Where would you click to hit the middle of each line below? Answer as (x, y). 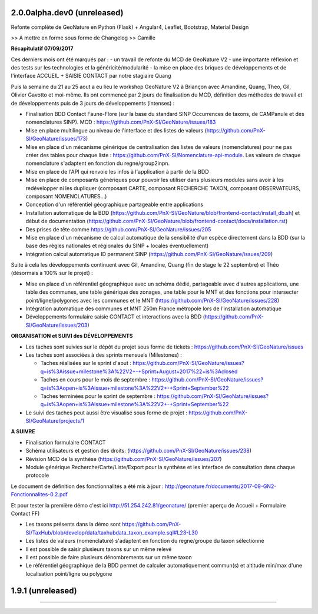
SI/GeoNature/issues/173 (56, 139)
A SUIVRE (23, 432)
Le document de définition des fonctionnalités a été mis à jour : (87, 486)
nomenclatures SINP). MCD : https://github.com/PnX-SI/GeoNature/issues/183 (121, 122)
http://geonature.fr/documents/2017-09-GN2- (221, 486)
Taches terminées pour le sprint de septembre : (98, 396)
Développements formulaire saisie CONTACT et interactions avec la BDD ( (115, 317)
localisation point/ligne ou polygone (69, 573)
